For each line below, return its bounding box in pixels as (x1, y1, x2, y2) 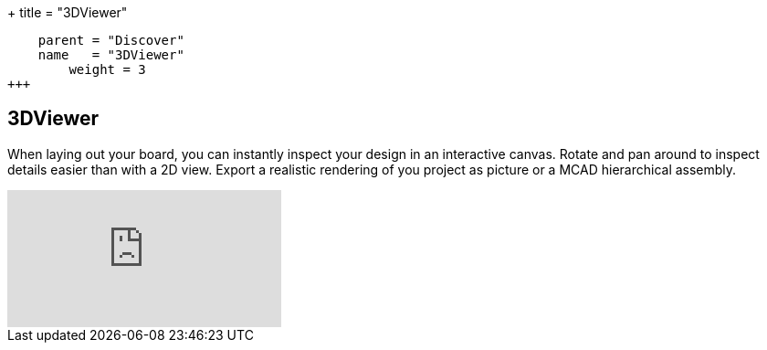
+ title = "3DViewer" (7, 5, 128, 20)
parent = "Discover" (37, 33, 184, 48)
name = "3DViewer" (37, 48, 184, 62)
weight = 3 (68, 62, 146, 77)
